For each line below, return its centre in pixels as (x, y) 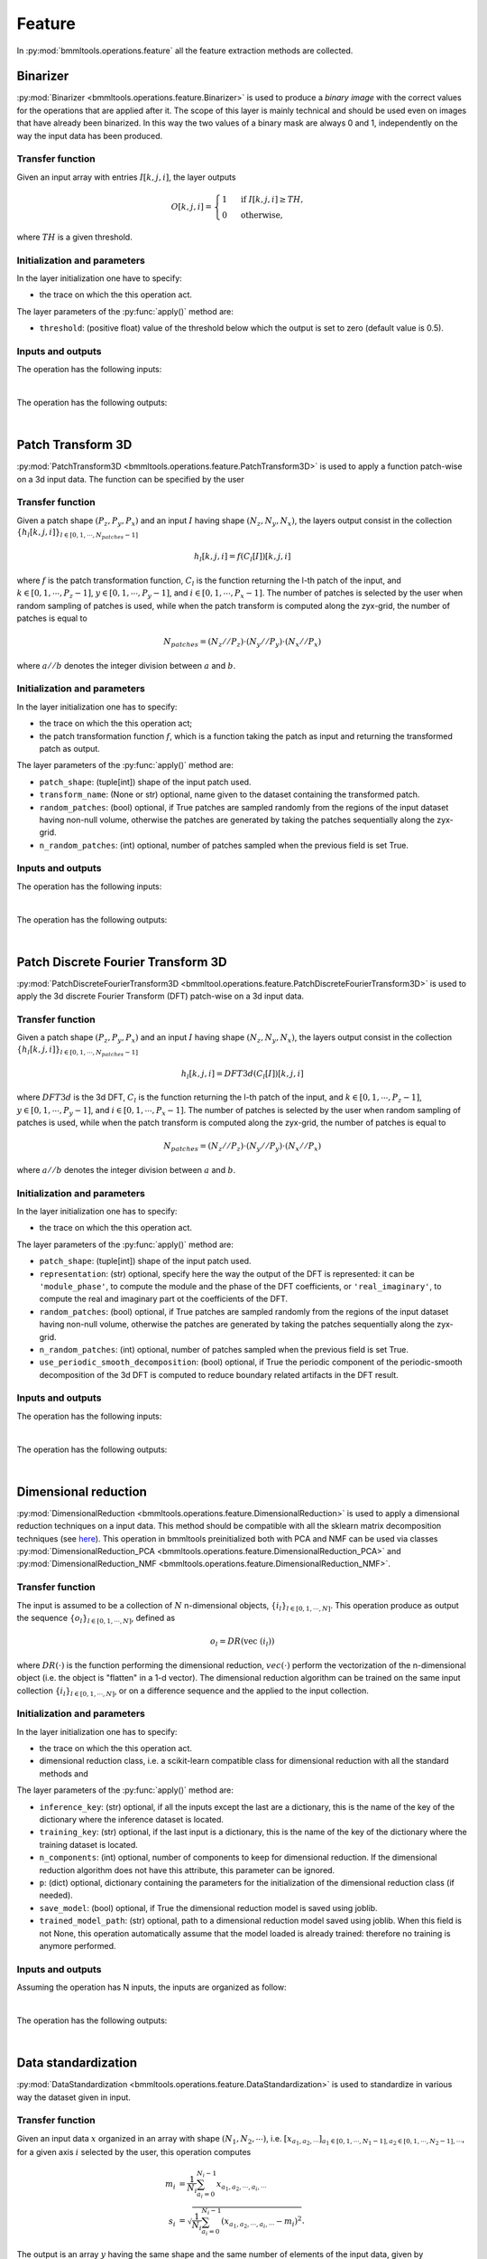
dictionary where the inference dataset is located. (132, 1820)
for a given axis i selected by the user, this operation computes (134, 2151)
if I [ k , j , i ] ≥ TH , (272, 199)
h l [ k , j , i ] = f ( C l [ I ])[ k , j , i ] (243, 558)
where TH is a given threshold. (74, 237)
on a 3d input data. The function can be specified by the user (131, 479)
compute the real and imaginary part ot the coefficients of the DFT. (164, 1299)
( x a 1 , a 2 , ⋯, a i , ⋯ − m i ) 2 (262, 2222)
